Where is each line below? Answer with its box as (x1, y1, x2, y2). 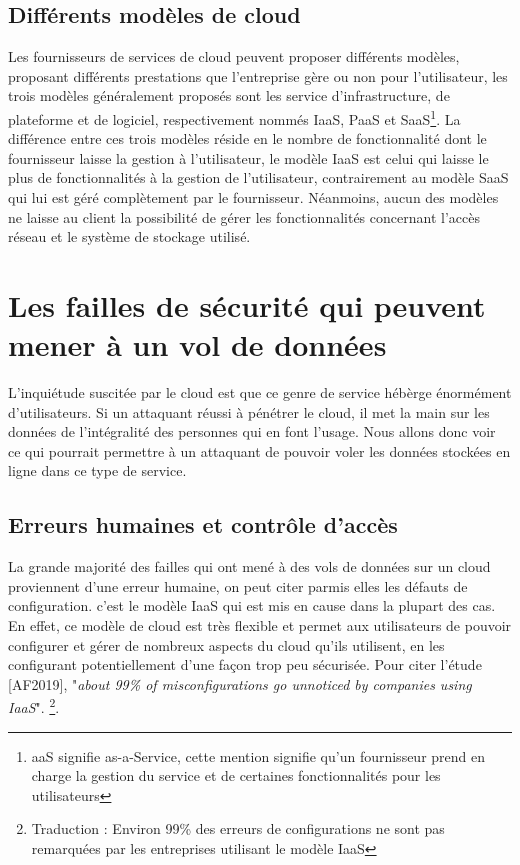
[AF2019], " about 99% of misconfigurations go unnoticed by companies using (8, 673, 472, 694)
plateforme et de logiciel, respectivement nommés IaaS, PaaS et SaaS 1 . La (8, 105, 461, 129)
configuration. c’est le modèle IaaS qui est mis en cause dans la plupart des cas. (8, 595, 496, 616)
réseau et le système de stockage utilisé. (8, 226, 251, 247)
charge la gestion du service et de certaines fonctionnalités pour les (31, 765, 441, 786)
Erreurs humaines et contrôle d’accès (8, 509, 398, 540)
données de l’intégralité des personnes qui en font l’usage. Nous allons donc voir (8, 421, 496, 442)
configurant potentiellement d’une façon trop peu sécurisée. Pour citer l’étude (8, 654, 482, 675)
